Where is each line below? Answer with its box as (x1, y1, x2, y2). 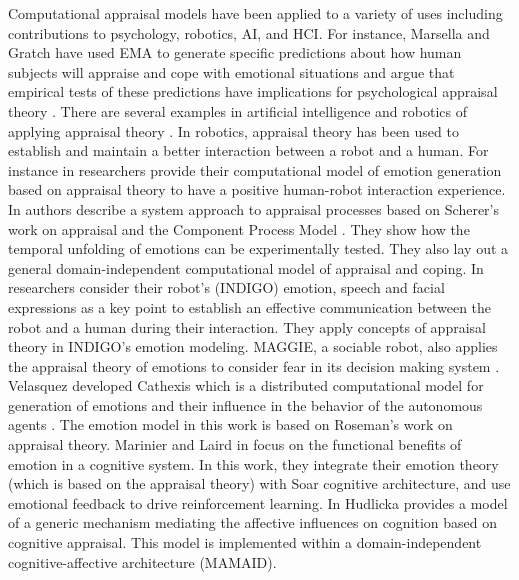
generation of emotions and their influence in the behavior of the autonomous (8, 394, 483, 415)
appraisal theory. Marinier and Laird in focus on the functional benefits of (8, 434, 462, 455)
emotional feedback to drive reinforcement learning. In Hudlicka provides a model (8, 492, 508, 513)
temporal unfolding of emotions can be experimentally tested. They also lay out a (8, 238, 509, 259)
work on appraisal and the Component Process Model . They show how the (8, 218, 470, 239)
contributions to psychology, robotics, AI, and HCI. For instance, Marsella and (8, 22, 490, 43)
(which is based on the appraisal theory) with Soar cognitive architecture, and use (8, 473, 511, 494)
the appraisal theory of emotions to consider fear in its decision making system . (8, 355, 500, 376)
